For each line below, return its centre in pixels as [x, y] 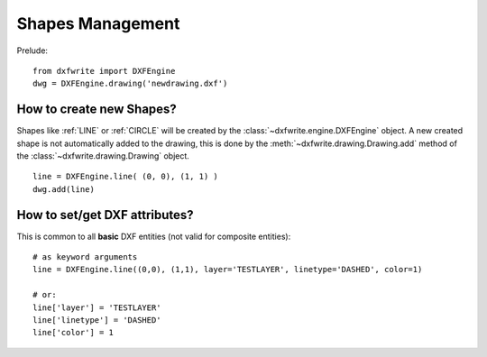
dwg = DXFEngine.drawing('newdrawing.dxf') [130, 84]
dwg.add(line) [64, 189]
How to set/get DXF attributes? [105, 215]
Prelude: [32, 50]
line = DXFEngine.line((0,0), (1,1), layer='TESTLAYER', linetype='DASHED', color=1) [228, 270]
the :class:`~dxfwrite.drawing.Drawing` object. [103, 156]
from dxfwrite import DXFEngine [104, 71]
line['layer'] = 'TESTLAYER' [97, 307]
